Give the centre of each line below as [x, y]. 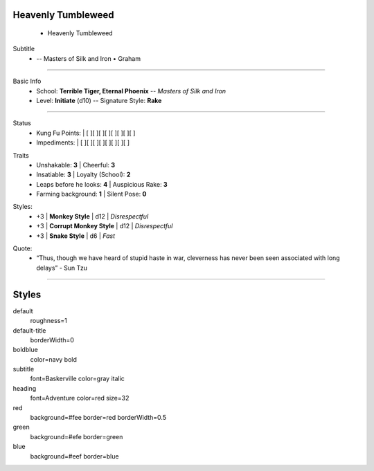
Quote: [23, 248]
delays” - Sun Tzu [62, 268]
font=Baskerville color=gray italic [77, 379]
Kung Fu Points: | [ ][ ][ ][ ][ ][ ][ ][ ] [86, 133]
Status [22, 123]
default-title [29, 330]
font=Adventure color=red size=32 [80, 398]
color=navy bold [54, 359]
